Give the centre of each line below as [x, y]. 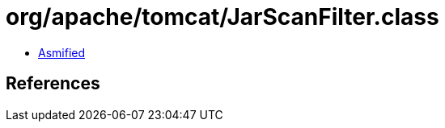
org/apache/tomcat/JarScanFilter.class [222, 17]
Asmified [62, 52]
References [53, 84]
